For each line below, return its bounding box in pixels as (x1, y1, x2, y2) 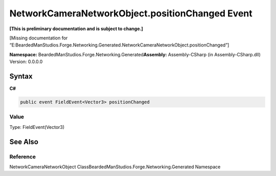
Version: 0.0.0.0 (9, 59, 43, 65)
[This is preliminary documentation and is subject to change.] (9, 26, 143, 32)
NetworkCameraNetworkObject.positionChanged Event (9, 8, 252, 19)
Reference (9, 153, 36, 160)
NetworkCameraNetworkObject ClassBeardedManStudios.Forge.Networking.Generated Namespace (9, 164, 221, 170)
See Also (9, 137, 38, 146)
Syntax (9, 72, 33, 80)
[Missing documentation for (9, 35, 68, 41)
